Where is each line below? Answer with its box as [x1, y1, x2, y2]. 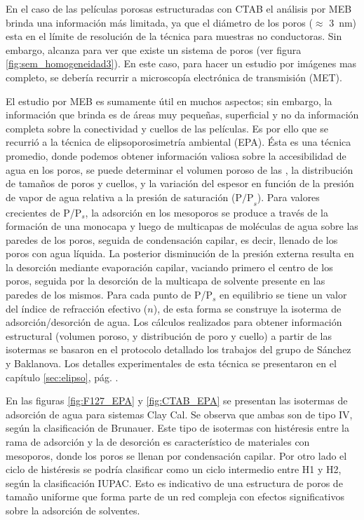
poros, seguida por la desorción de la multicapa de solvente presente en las [6, 273, 325, 288]
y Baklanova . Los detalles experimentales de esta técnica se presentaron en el [6, 356, 337, 371]
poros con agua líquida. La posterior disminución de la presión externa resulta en [6, 246, 354, 261]
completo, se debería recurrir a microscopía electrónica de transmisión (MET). [6, 69, 342, 84]
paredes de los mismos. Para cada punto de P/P [6, 287, 213, 302]
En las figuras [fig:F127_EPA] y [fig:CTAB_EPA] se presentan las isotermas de [6, 393, 348, 408]
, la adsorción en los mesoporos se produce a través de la [85, 205, 328, 219]
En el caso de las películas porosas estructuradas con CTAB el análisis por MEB [6, 1, 352, 15]
